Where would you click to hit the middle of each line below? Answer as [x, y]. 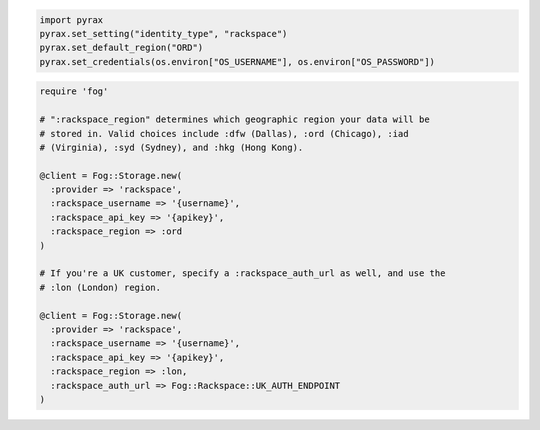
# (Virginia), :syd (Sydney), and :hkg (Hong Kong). [171, 147]
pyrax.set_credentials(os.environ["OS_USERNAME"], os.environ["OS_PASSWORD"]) [237, 61]
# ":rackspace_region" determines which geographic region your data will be [234, 119]
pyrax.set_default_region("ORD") [121, 48]
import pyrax [71, 19]
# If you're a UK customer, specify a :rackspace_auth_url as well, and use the [242, 273]
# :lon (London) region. [100, 287]
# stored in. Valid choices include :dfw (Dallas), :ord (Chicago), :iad [224, 133]
